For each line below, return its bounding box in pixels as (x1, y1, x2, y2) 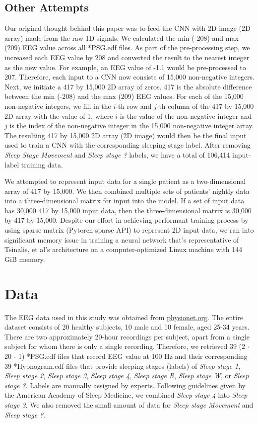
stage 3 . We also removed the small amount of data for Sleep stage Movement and (4, 399, 254, 410)
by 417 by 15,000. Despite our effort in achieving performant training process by (4, 215, 249, 225)
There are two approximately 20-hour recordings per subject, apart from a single (4, 331, 250, 341)
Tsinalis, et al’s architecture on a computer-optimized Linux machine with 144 (4, 244, 243, 254)
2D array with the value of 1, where (4, 110, 113, 121)
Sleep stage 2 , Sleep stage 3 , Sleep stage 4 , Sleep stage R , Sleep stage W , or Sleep (4, 370, 249, 381)
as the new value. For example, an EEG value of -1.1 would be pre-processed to (4, 62, 246, 72)
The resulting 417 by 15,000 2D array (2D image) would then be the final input (4, 130, 247, 140)
